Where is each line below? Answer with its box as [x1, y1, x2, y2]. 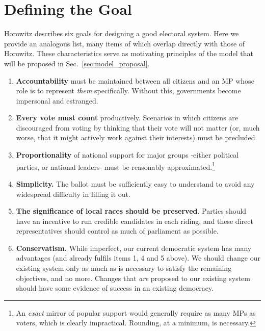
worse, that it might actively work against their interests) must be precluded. [16, 132, 257, 143]
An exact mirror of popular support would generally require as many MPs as [16, 307, 256, 318]
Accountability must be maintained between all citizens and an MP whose [16, 75, 254, 86]
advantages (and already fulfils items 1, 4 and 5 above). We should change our [16, 252, 260, 263]
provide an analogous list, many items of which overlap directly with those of [4, 38, 245, 48]
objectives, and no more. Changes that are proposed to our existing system [16, 272, 251, 283]
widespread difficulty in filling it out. [16, 188, 130, 199]
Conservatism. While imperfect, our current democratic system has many [16, 242, 252, 253]
